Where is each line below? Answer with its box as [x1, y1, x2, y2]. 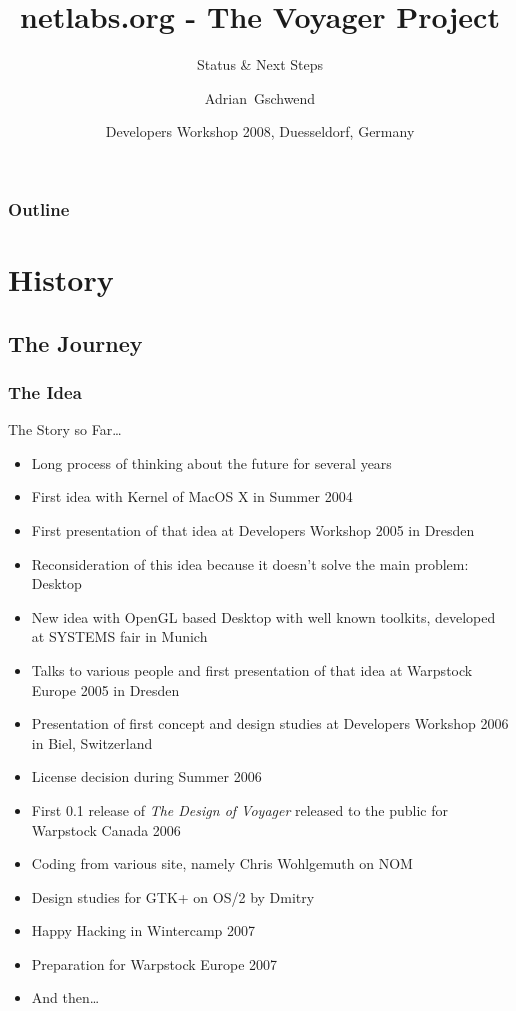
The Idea [8, 379, 82, 404]
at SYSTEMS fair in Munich [31, 626, 208, 647]
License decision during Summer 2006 [31, 766, 262, 787]
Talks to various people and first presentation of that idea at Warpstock [31, 659, 473, 680]
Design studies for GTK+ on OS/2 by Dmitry [31, 886, 315, 907]
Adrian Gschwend [204, 87, 316, 108]
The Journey [8, 327, 143, 358]
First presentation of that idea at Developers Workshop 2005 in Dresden [31, 519, 475, 540]
